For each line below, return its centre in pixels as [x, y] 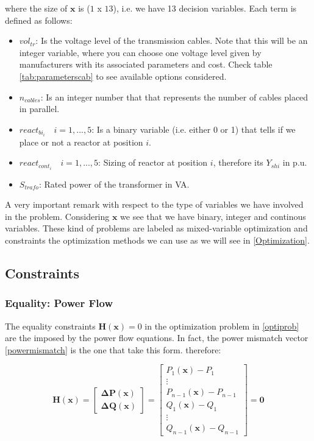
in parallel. [39, 109]
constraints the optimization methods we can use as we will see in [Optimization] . [157, 240]
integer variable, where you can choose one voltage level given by [140, 52]
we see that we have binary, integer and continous [213, 216]
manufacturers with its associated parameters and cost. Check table [146, 64]
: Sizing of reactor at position [153, 162]
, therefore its [238, 162]
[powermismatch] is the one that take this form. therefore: [113, 349]
